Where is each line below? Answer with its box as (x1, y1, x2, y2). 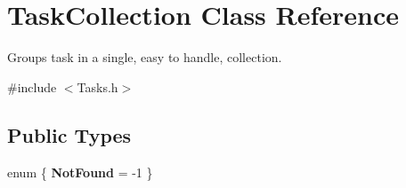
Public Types (7, 121, 132, 148)
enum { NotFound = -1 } (7, 162, 153, 181)
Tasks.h (77, 77, 118, 96)
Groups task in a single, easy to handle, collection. (7, 48, 282, 67)
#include (7, 77, 57, 96)
